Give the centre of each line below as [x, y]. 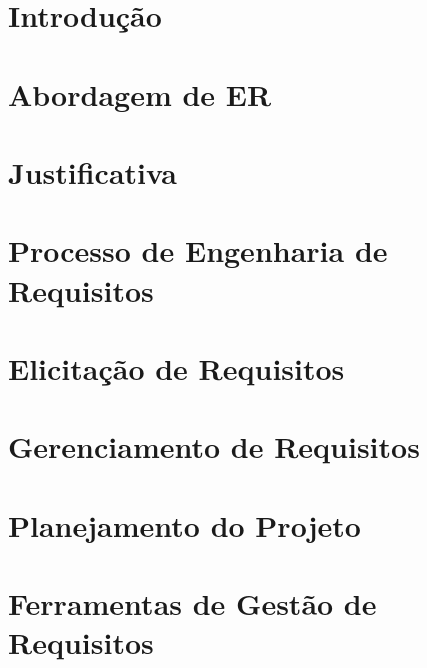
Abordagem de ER [140, 93]
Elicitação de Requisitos [176, 367]
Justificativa [92, 171]
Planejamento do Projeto [184, 524]
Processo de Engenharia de [198, 250]
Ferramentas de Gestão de [192, 603]
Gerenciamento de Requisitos [214, 446]
